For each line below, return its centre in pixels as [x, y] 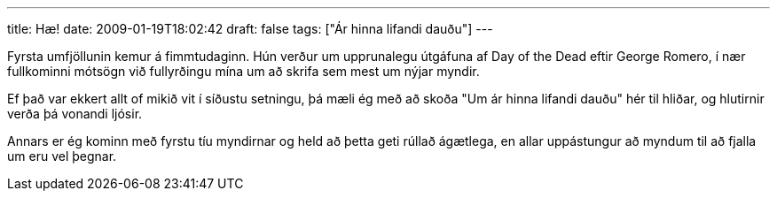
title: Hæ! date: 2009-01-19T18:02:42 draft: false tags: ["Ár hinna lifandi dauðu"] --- [250, 29]
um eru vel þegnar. [62, 156]
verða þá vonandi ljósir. [75, 114]
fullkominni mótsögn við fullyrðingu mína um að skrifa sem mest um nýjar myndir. [243, 71]
